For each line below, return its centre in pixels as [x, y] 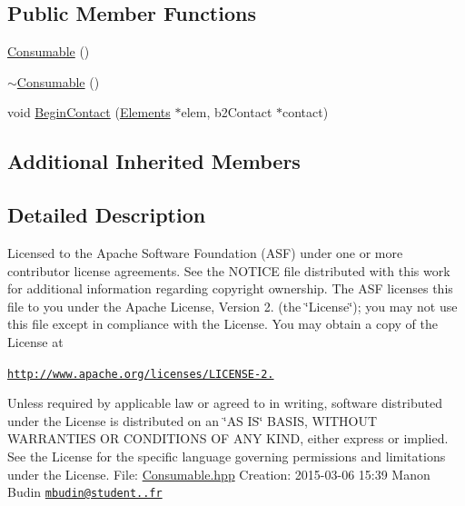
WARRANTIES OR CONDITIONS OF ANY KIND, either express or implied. [228, 438]
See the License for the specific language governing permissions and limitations [227, 456]
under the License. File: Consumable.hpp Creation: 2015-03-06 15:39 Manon [219, 474]
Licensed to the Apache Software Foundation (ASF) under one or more [205, 252]
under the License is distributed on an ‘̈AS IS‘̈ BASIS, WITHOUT [193, 420]
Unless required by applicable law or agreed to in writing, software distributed [225, 403]
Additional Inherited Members [154, 161]
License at [35, 341]
